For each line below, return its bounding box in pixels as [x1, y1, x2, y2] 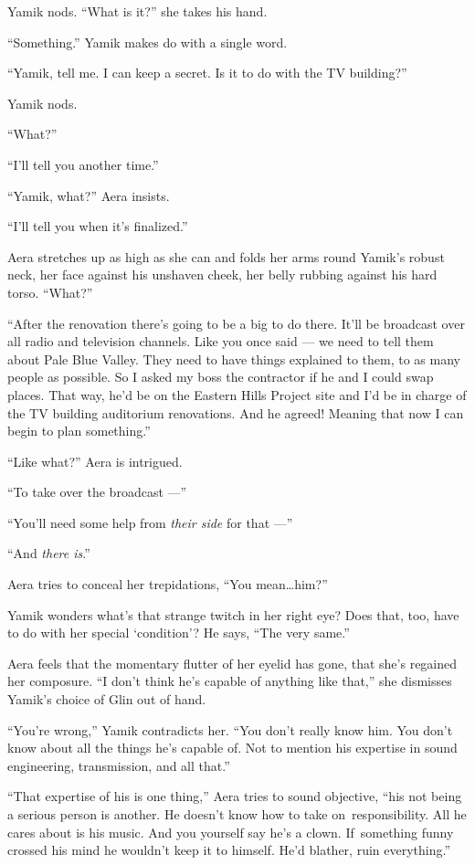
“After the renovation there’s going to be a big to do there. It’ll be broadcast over [7, 313, 465, 332]
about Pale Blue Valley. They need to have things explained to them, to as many [7, 349, 460, 368]
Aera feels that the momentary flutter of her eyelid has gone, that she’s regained [7, 653, 458, 672]
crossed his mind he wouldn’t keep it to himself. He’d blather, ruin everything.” [7, 840, 451, 860]
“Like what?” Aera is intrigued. [7, 451, 183, 470]
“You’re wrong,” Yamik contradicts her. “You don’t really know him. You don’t [7, 720, 453, 739]
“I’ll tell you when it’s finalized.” [7, 216, 188, 236]
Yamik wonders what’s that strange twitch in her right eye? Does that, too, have [7, 605, 459, 624]
